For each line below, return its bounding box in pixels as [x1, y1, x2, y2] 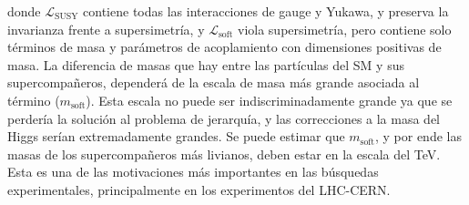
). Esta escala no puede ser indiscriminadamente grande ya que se [86, 90, 453, 109]
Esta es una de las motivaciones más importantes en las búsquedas [7, 162, 379, 181]
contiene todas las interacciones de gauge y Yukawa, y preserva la [83, 2, 449, 20]
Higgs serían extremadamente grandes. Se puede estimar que [7, 127, 345, 146]
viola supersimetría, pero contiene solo [238, 19, 452, 38]
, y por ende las [374, 127, 462, 146]
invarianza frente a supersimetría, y [7, 19, 205, 38]
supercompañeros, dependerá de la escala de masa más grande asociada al [7, 73, 420, 92]
